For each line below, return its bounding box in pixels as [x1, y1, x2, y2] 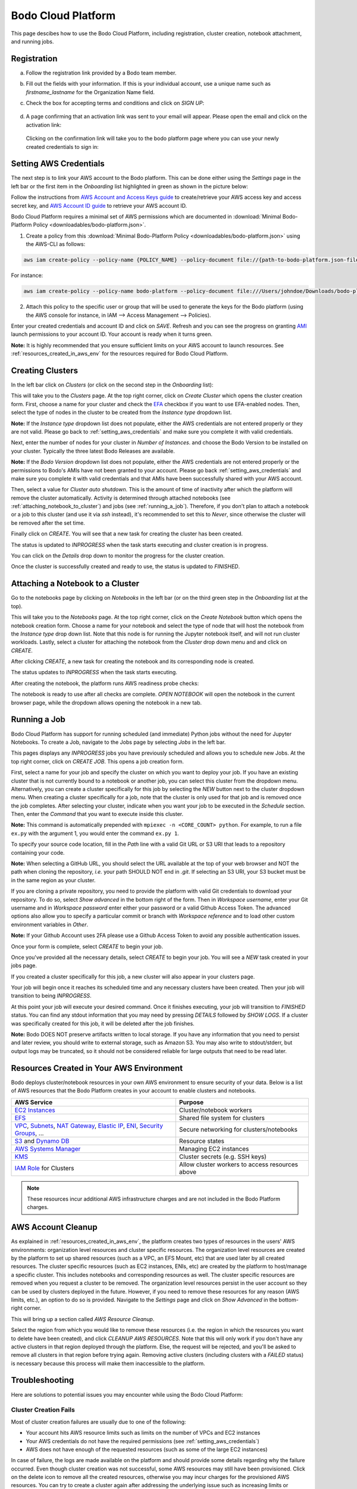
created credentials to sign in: [26, 143, 99, 150]
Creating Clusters [11, 365, 79, 375]
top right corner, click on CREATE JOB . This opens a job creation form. [11, 758, 184, 765]
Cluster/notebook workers [178, 1105, 252, 1114]
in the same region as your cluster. [11, 876, 96, 884]
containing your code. [11, 849, 65, 856]
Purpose [178, 1098, 204, 1106]
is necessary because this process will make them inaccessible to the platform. [11, 1360, 205, 1367]
